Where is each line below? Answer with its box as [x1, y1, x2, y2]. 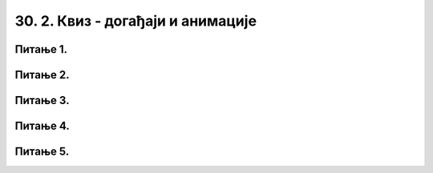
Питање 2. [14, 68, 70, 82]
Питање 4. [14, 119, 70, 133]
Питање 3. [14, 94, 70, 107]
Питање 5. [14, 145, 70, 159]
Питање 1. [14, 42, 68, 56]
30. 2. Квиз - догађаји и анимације [14, 12, 257, 30]
